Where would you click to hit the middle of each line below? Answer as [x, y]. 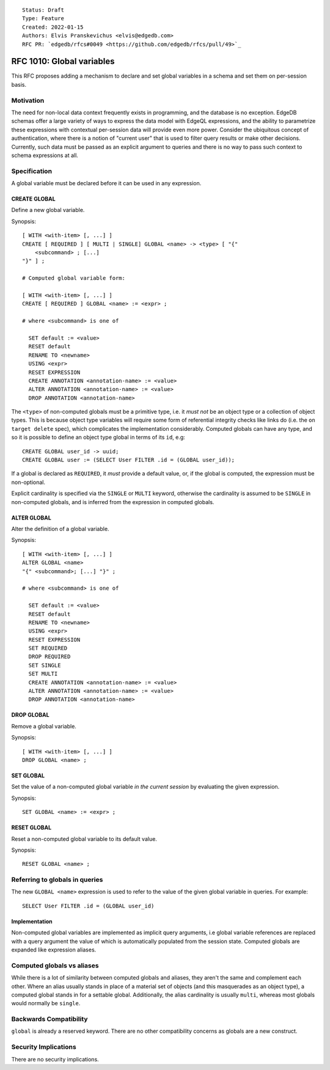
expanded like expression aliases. [54, 950]
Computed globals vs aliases [55, 966]
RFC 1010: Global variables [63, 61]
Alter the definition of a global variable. [60, 529]
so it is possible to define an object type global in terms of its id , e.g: [98, 438]
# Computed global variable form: [74, 278]
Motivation [28, 100]
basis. [19, 84]
